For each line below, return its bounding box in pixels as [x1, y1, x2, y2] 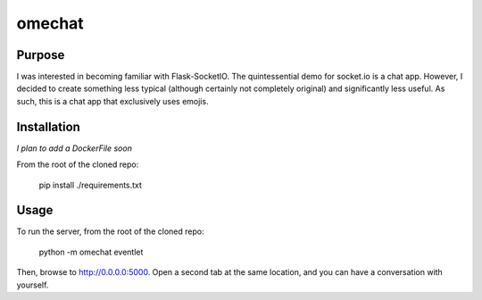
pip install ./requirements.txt [38, 179, 143, 190]
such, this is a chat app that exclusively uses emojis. [16, 96, 209, 106]
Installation [16, 119, 80, 134]
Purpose [16, 47, 65, 62]
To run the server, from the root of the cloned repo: [16, 226, 204, 237]
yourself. [16, 279, 49, 290]
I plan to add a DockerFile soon [16, 143, 133, 154]
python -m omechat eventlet [38, 246, 144, 257]
